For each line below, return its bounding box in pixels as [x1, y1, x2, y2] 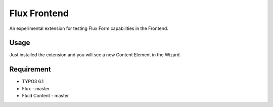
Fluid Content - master [22, 93, 69, 99]
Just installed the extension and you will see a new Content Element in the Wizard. [9, 52, 181, 58]
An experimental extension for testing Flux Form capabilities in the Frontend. [9, 25, 169, 31]
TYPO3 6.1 [22, 79, 44, 85]
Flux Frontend [9, 8, 69, 19]
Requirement [9, 65, 52, 74]
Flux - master [22, 85, 50, 91]
